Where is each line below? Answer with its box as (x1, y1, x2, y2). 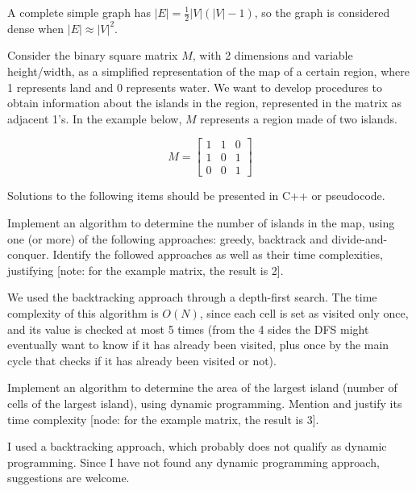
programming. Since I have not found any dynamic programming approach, (7, 453, 380, 470)
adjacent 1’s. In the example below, (7, 110, 182, 127)
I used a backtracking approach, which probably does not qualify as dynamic (7, 438, 387, 455)
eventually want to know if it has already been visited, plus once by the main (7, 336, 389, 353)
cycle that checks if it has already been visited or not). (7, 352, 277, 368)
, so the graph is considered (254, 4, 390, 20)
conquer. (7, 246, 49, 263)
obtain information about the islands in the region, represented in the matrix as (7, 94, 401, 111)
